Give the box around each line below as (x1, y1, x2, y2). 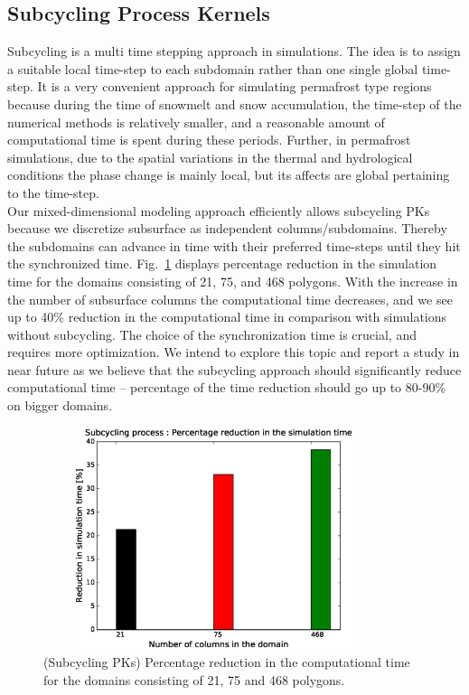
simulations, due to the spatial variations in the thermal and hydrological (7, 147, 413, 166)
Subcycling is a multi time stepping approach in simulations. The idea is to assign (7, 42, 461, 61)
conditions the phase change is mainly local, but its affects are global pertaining (7, 165, 450, 184)
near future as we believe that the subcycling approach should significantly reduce (7, 360, 462, 379)
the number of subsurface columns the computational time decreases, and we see (7, 289, 453, 308)
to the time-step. (7, 183, 99, 202)
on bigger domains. (7, 396, 113, 415)
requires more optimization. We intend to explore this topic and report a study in (7, 343, 460, 362)
